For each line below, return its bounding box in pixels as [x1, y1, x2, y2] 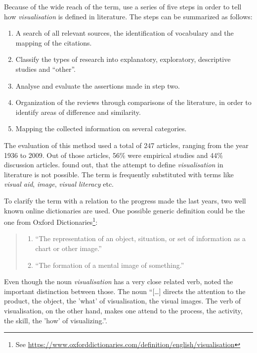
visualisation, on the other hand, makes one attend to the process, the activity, [4, 305, 243, 315]
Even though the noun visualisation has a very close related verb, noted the [4, 276, 233, 287]
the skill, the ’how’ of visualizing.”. [4, 315, 108, 325]
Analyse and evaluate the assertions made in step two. [15, 80, 180, 91]
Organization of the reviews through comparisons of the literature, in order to [15, 97, 252, 107]
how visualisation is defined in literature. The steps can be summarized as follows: [4, 11, 253, 21]
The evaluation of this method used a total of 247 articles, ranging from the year [4, 140, 249, 150]
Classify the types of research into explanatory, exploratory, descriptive [15, 54, 231, 64]
